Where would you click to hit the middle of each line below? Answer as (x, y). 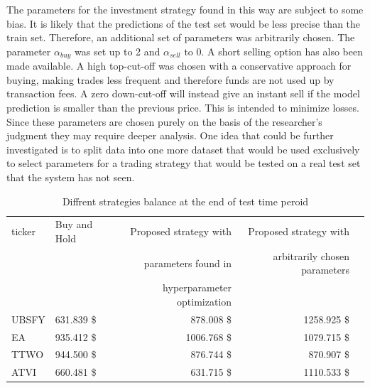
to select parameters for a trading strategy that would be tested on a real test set (184, 163)
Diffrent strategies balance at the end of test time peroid (185, 201)
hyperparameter (197, 287)
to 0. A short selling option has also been (273, 51)
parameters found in (188, 263)
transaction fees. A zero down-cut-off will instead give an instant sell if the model (183, 93)
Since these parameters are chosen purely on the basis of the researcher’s (164, 121)
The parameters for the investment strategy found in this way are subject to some (185, 9)
